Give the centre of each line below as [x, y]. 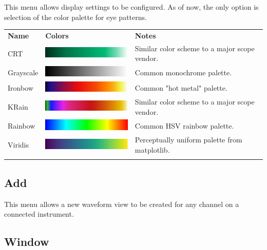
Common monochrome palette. [183, 72]
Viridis [18, 145]
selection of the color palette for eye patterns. [75, 17]
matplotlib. [152, 149]
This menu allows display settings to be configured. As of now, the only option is [131, 7]
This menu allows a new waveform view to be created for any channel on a [122, 204]
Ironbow [21, 87]
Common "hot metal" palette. [181, 87]
